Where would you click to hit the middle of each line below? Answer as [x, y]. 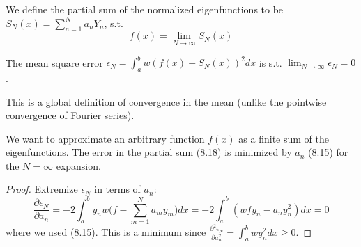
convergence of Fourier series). [70, 115]
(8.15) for [328, 152]
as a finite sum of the [284, 138]
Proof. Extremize [42, 189]
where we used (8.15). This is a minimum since [106, 232]
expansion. [78, 165]
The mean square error [54, 62]
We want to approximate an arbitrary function [105, 138]
